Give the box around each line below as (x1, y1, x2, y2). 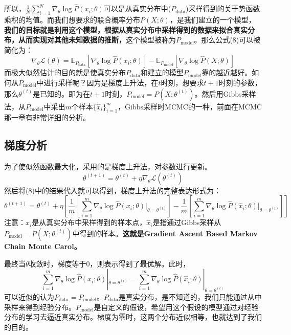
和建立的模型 (140, 67, 184, 78)
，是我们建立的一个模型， (169, 14, 256, 25)
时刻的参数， (218, 77, 262, 87)
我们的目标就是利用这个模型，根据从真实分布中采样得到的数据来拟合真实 (4, 24, 248, 35)
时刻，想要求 (161, 77, 204, 87)
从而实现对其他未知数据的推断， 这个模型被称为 (18, 34, 176, 45)
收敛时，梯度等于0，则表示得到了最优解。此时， (29, 258, 190, 269)
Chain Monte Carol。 (4, 240, 81, 251)
